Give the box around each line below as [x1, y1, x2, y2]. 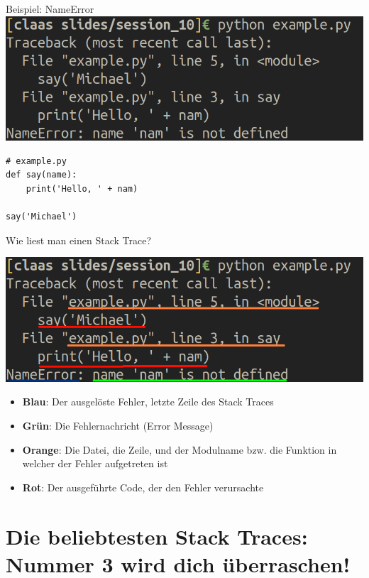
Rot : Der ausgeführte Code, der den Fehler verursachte [22, 479, 264, 494]
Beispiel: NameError [6, 1, 94, 16]
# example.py [6, 156, 67, 166]
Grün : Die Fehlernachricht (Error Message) [22, 418, 214, 433]
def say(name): [6, 170, 77, 180]
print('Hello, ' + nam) [26, 183, 138, 194]
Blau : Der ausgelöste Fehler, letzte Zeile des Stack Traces [22, 394, 274, 409]
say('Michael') [6, 212, 77, 222]
